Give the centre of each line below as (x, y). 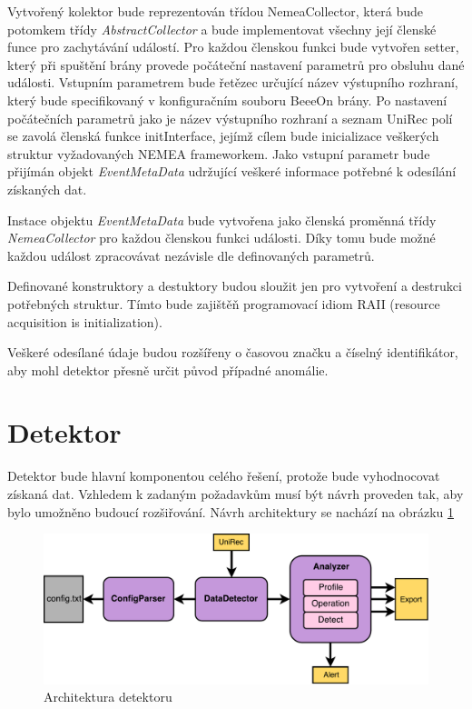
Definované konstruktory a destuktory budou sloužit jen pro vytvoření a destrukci (235, 286)
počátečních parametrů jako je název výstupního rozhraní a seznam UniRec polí (230, 118)
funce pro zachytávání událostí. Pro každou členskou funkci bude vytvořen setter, (233, 47)
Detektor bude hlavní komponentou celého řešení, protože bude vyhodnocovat (224, 476)
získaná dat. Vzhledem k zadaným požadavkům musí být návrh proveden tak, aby (236, 494)
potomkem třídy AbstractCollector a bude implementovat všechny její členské (222, 29)
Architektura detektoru (108, 697)
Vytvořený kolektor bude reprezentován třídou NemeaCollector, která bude (216, 11)
